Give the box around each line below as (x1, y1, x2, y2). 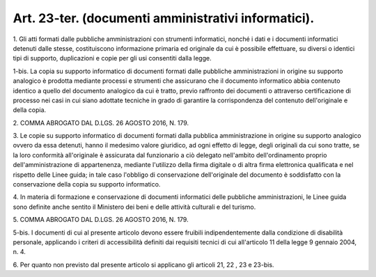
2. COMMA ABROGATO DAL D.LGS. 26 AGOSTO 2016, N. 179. (13, 118, 189, 127)
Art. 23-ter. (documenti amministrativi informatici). (13, 10, 315, 26)
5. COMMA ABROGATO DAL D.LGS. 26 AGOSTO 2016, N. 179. (13, 216, 189, 224)
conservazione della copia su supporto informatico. (13, 180, 161, 189)
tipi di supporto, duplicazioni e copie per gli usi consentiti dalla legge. (13, 54, 212, 63)
